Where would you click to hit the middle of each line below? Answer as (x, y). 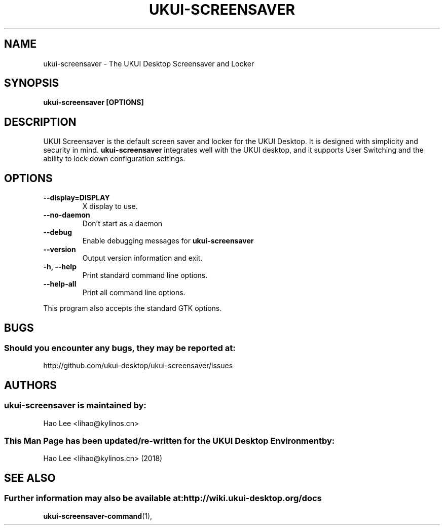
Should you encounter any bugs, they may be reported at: (120, 348)
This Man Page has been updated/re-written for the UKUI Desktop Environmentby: (170, 440)
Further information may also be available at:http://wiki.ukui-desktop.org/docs (163, 498)
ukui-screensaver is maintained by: (75, 405)
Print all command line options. (134, 293)
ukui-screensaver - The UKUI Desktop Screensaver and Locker (149, 63)
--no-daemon (67, 215)
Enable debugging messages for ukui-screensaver (168, 241)
